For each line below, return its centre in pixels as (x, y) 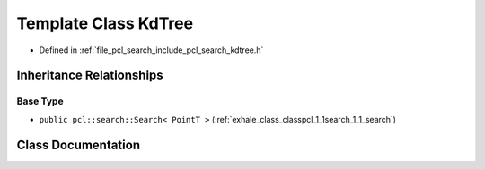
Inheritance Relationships (90, 76)
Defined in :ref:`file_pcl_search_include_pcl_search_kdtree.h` (151, 50)
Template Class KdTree (105, 23)
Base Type (40, 101)
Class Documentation (79, 144)
